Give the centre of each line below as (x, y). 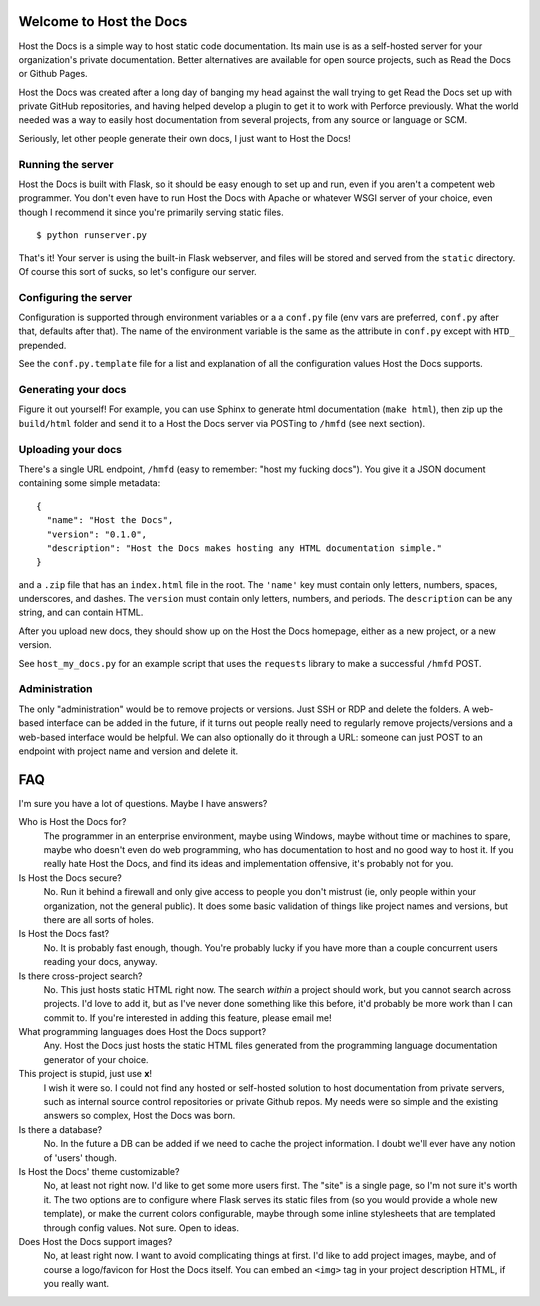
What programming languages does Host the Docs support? (142, 1032)
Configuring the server (75, 297)
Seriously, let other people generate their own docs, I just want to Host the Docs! (184, 138)
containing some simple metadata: (89, 483)
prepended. (42, 345)
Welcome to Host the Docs (103, 21)
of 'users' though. (80, 1157)
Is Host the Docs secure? (70, 877)
